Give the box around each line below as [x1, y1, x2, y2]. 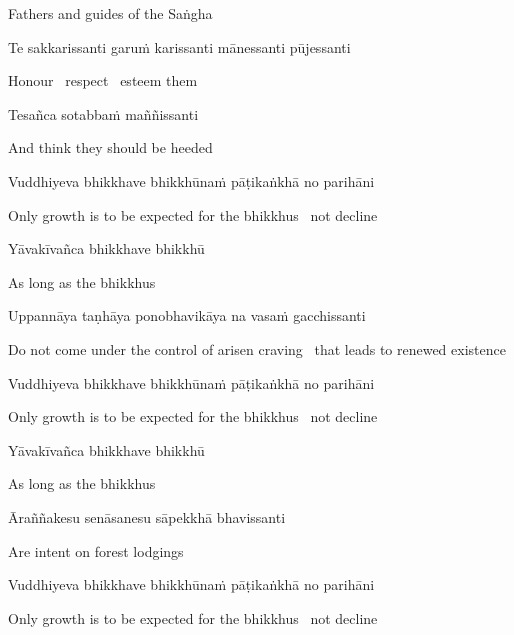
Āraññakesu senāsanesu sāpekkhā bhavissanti [8, 506, 286, 527]
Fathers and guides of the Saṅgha [8, 3, 213, 23]
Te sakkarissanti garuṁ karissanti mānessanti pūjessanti [8, 36, 351, 57]
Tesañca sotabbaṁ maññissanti [8, 103, 199, 124]
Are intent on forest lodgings [8, 540, 184, 561]
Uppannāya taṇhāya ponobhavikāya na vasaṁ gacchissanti [8, 305, 366, 326]
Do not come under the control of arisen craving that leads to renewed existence [8, 338, 506, 359]
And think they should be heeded [8, 137, 213, 158]
